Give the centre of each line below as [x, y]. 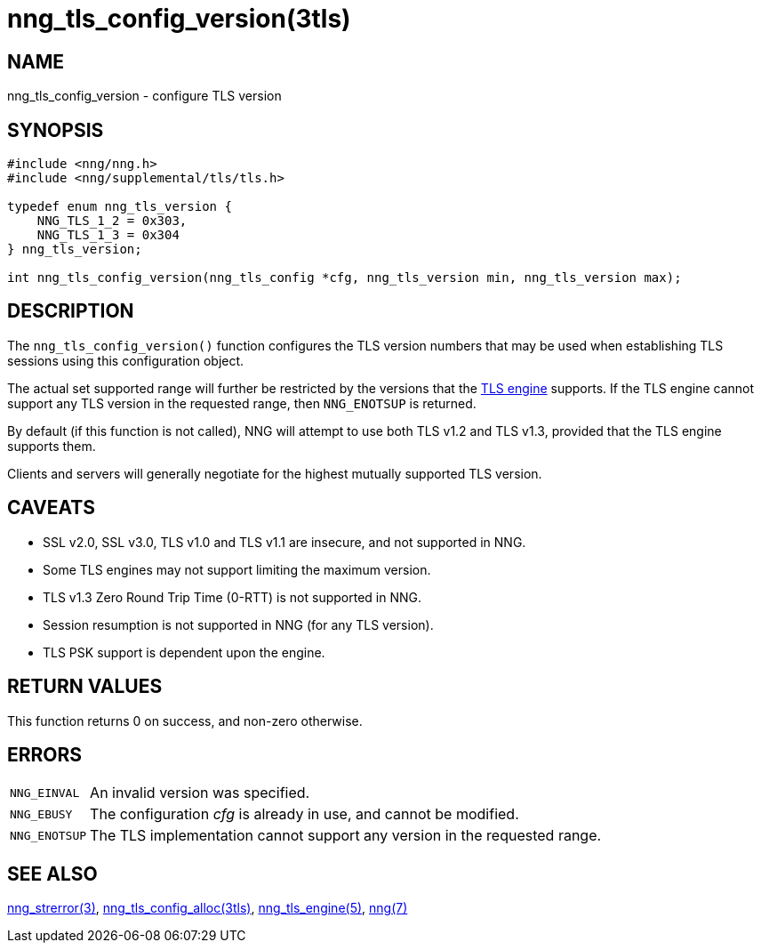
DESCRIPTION [71, 311]
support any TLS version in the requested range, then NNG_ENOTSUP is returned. [242, 403]
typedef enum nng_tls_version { [120, 207]
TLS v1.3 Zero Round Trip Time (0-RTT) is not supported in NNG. [232, 597]
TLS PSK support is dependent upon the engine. [184, 652]
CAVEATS [51, 508]
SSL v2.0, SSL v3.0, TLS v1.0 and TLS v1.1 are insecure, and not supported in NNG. [284, 542]
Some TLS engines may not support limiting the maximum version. [237, 569]
